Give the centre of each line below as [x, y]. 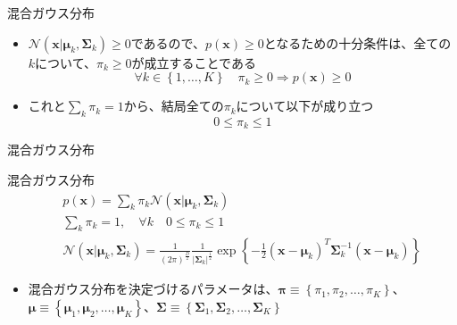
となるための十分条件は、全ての [357, 42]
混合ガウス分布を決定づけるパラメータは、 [153, 289]
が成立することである [194, 62]
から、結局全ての [174, 106]
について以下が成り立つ [305, 106]
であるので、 [168, 42]
